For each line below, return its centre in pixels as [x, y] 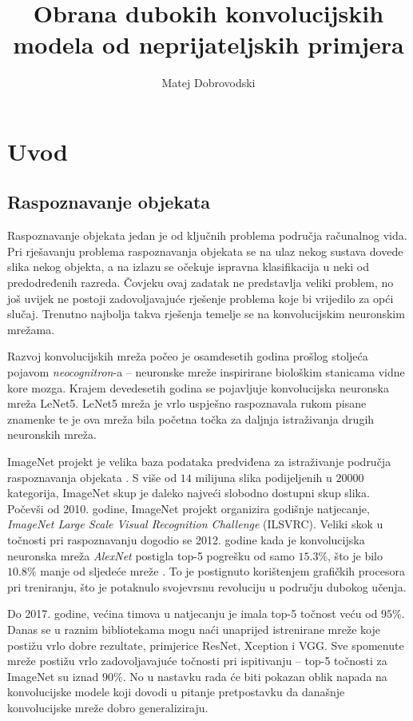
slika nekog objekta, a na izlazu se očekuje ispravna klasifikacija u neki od [189, 267]
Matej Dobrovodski [208, 83]
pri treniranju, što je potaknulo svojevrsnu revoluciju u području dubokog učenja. [207, 586]
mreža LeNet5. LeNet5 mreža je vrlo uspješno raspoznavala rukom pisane [187, 403]
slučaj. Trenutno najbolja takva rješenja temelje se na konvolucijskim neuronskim [206, 314]
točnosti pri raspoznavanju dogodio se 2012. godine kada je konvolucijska [186, 539]
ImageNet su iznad [53, 676]
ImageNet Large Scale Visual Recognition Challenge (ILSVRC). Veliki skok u [195, 524]
